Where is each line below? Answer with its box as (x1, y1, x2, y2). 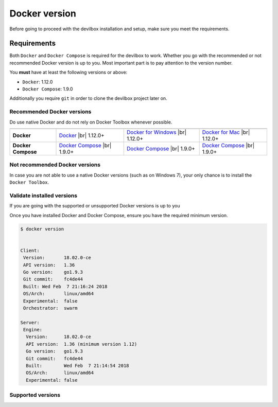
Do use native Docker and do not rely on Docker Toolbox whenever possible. (9, 119, 172, 125)
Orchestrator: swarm (23, 305, 78, 311)
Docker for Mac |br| (202, 129, 250, 136)
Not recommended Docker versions (9, 161, 100, 168)
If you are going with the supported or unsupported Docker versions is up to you (9, 203, 180, 209)
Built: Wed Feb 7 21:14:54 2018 (26, 363, 129, 369)
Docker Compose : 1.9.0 (22, 86, 73, 92)
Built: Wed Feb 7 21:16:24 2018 (23, 284, 108, 289)
